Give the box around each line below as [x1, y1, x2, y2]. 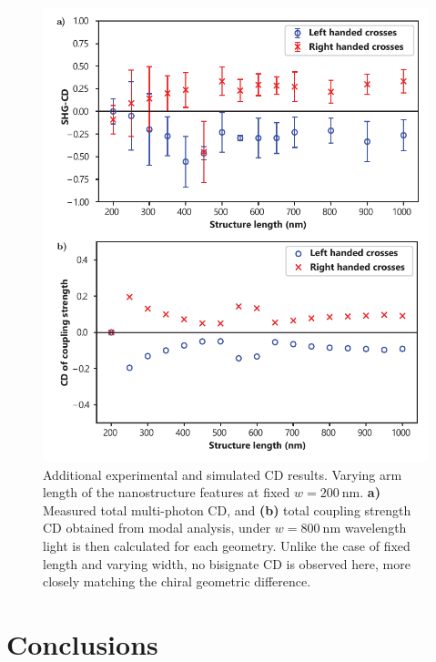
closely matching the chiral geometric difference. [43, 572, 311, 591]
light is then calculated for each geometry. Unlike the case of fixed [43, 536, 411, 555]
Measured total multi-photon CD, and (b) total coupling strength [43, 500, 411, 519]
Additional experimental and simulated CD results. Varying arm [43, 464, 402, 484]
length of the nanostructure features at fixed [43, 483, 290, 502]
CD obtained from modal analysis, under [43, 518, 271, 537]
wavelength [344, 518, 407, 537]
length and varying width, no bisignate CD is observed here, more [43, 554, 411, 573]
